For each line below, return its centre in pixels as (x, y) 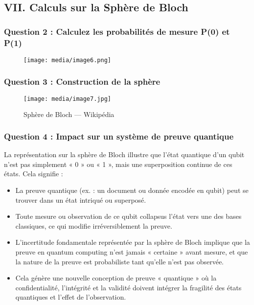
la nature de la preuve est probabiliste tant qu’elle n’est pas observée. (119, 261)
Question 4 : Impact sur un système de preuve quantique (119, 136)
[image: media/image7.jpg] (67, 99)
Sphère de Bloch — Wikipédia (69, 114)
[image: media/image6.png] (67, 60)
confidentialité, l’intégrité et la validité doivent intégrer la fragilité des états (128, 287)
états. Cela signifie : (34, 174)
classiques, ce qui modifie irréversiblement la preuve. (94, 225)
